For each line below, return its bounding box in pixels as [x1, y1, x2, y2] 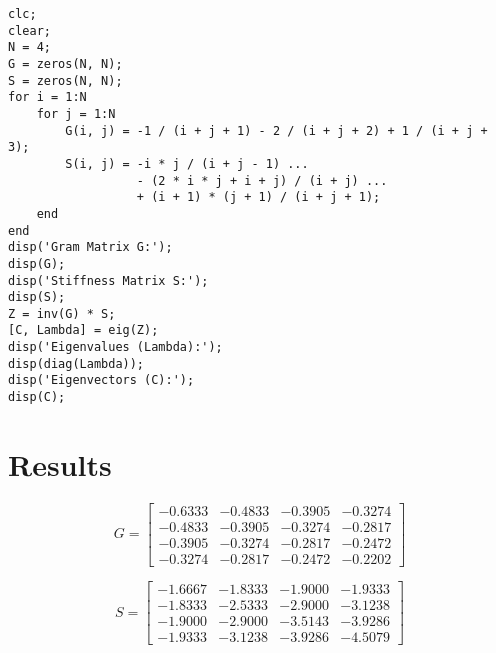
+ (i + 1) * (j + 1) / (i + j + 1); [136, 190, 381, 205]
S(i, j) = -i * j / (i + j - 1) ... [65, 156, 309, 171]
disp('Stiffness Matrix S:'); [8, 273, 209, 288]
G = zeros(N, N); [8, 56, 123, 71]
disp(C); [8, 390, 66, 405]
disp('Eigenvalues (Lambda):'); [8, 340, 223, 355]
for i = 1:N [8, 90, 87, 105]
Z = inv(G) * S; [8, 306, 116, 321]
